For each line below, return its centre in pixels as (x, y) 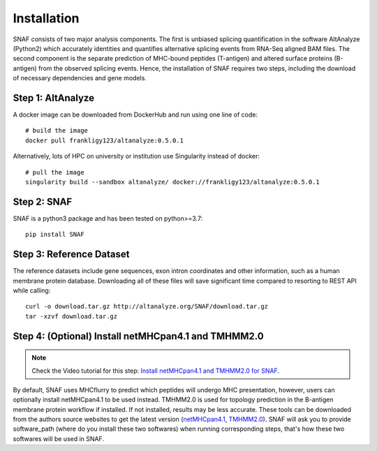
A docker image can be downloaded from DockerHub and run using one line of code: (135, 114)
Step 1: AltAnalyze (53, 98)
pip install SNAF (55, 235)
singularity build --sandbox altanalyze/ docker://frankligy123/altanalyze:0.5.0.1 (173, 182)
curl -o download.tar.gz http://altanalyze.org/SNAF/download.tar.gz (147, 306)
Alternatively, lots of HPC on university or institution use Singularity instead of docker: (136, 156)
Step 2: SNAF (43, 201)
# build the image (57, 131)
